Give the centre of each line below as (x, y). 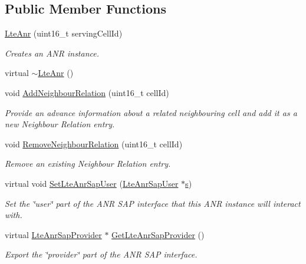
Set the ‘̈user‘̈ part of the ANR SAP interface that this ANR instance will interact (153, 203)
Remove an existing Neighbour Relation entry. (88, 164)
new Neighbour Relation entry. (60, 124)
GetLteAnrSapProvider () (158, 234)
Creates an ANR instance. (52, 53)
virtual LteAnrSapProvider (53, 234)
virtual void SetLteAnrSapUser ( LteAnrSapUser (92, 183)
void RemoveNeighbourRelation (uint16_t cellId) (94, 143)
